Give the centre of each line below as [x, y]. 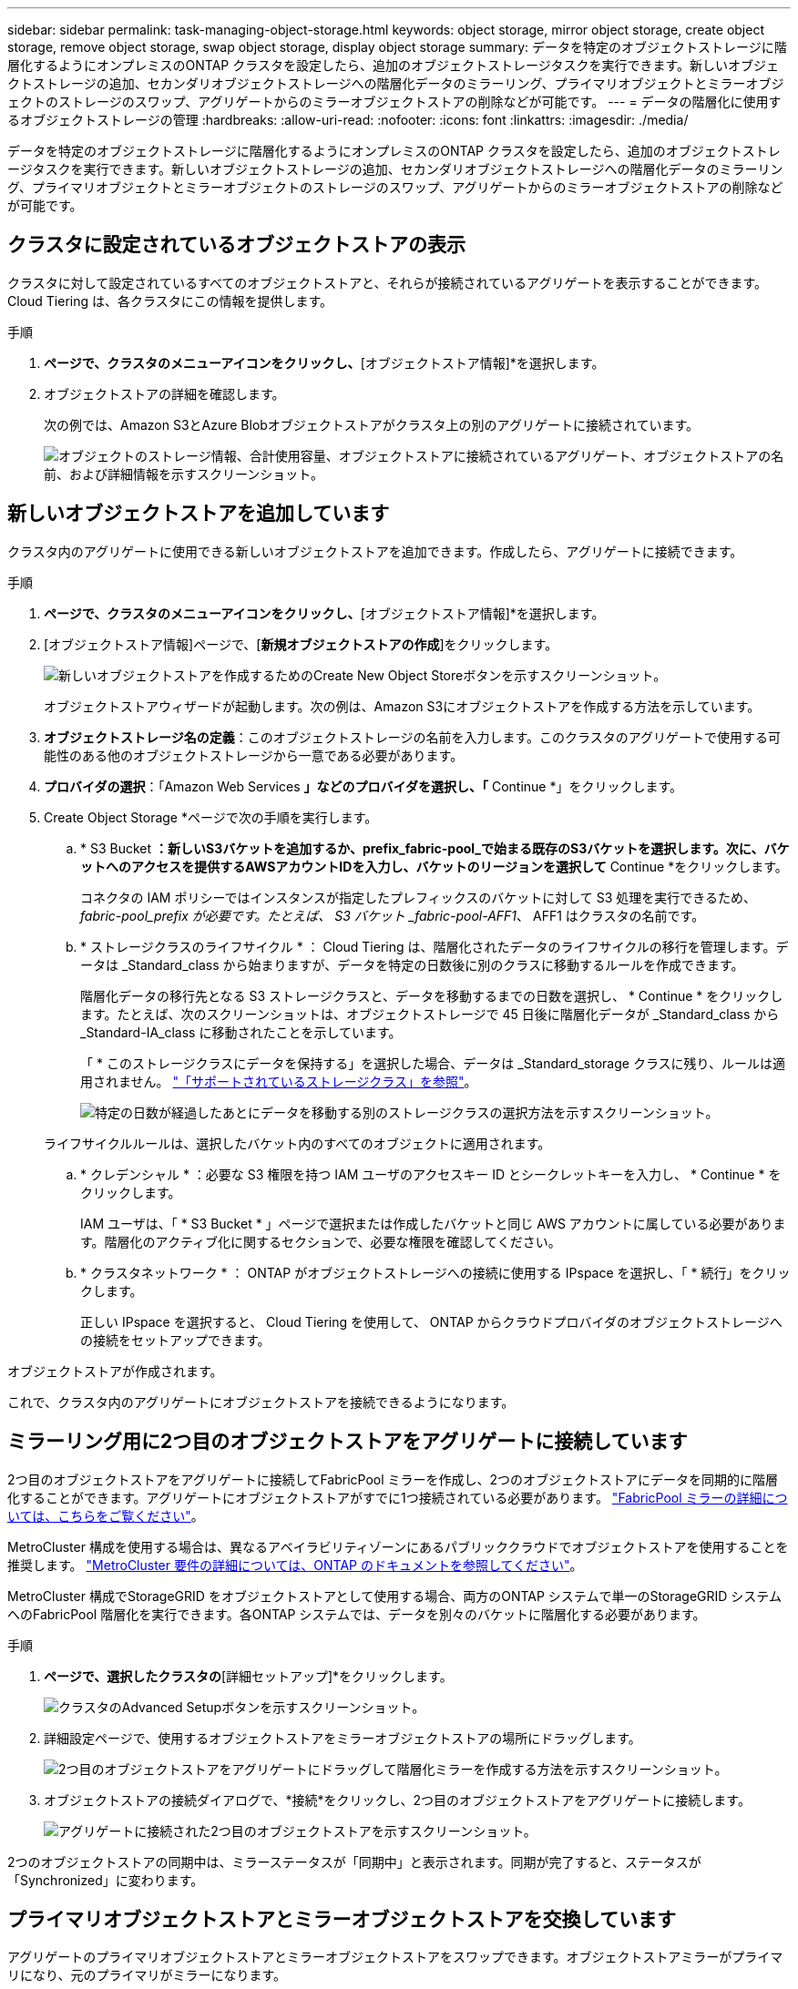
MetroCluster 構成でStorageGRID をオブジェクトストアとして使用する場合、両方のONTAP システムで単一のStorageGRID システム [394, 1596]
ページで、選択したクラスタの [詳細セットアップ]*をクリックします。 [248, 1676]
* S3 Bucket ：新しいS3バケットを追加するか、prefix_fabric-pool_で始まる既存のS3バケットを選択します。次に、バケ [435, 848]
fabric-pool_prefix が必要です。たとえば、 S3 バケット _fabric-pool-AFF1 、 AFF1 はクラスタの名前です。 [393, 915]
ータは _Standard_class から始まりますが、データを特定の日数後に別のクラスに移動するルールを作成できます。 [412, 964]
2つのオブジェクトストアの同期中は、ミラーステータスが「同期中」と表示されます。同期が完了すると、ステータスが [354, 1861]
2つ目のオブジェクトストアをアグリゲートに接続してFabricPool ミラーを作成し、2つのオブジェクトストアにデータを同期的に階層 [393, 1479]
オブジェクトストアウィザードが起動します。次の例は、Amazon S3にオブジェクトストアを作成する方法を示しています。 [402, 706]
